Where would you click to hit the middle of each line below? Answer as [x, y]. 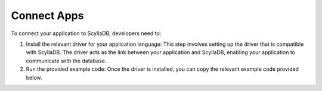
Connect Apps [47, 15]
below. [34, 77]
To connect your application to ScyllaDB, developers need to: [86, 33]
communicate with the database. [66, 61]
